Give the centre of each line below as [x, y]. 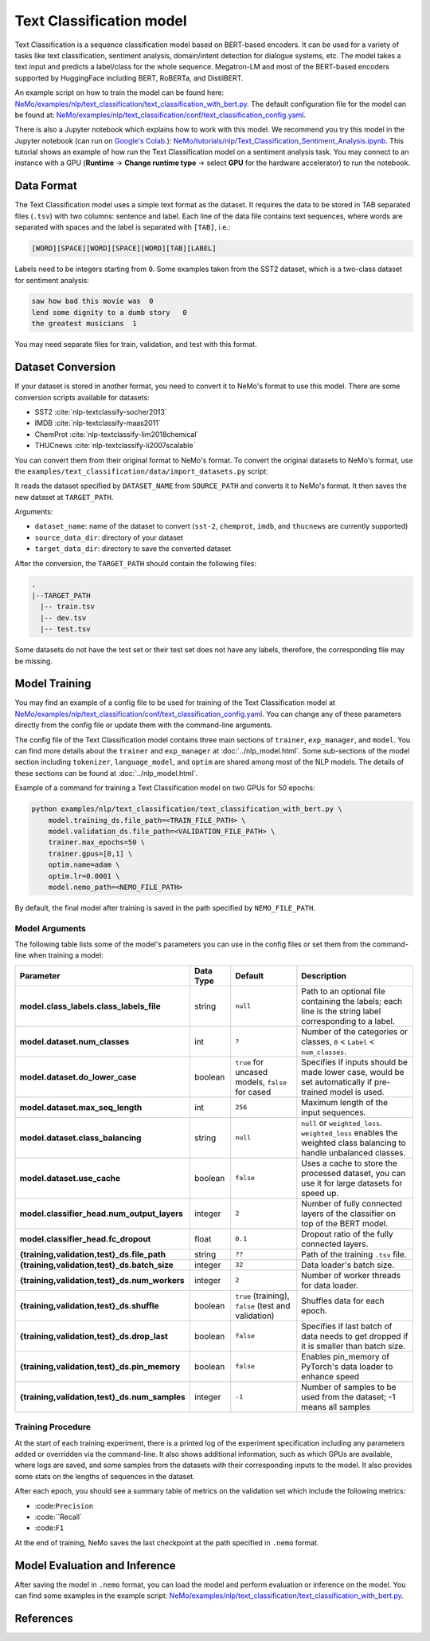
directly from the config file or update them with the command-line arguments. [144, 725]
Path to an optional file [343, 991]
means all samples [336, 1407]
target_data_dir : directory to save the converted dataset [133, 549]
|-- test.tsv [65, 629]
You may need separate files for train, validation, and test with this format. [136, 344]
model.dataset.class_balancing [80, 1138]
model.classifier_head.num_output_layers [101, 1214]
